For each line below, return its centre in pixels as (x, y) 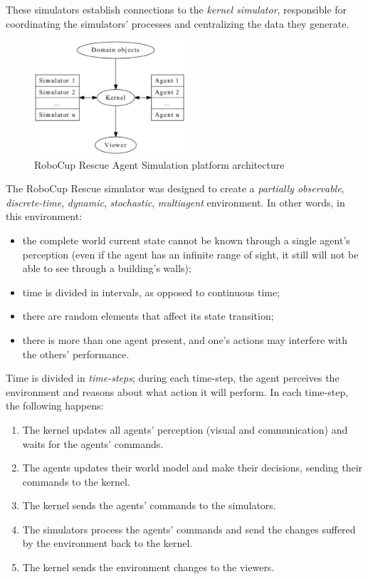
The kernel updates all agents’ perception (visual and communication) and (185, 429)
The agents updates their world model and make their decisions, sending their (193, 468)
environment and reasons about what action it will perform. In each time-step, (177, 391)
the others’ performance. (76, 354)
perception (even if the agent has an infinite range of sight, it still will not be (190, 254)
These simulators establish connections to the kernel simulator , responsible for (177, 9)
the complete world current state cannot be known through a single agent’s (186, 240)
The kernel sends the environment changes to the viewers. (148, 567)
